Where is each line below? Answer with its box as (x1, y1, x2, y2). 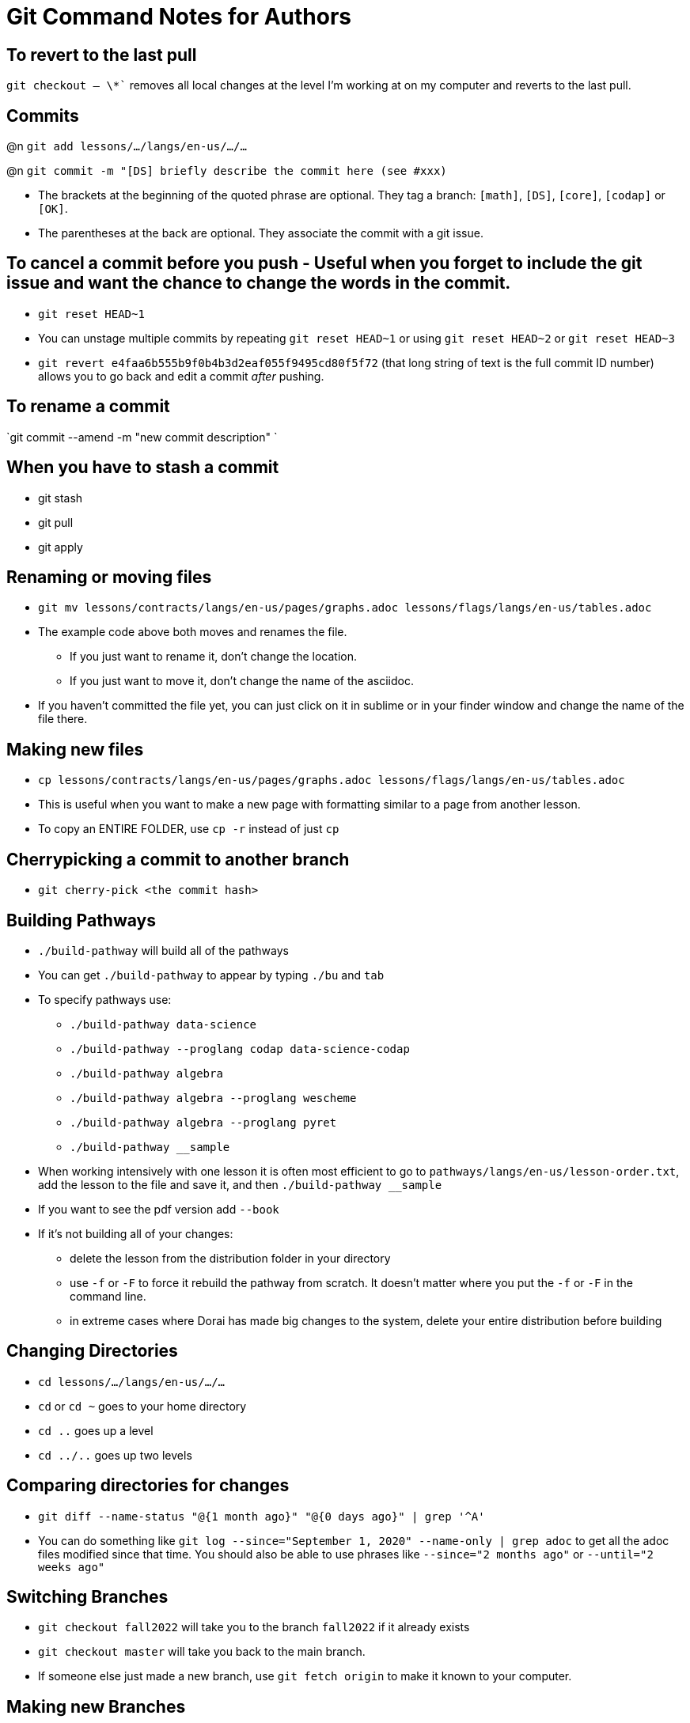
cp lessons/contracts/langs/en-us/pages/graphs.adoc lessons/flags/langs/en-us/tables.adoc (38, 774, 625, 787)
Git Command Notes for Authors (6, 3, 352, 30)
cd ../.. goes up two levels (38, 1448, 192, 1462)
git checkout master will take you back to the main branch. (38, 1645, 366, 1659)
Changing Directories (6, 1341, 178, 1361)
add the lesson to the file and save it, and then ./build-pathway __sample (38, 1177, 442, 1191)
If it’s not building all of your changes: (38, 1226, 233, 1240)
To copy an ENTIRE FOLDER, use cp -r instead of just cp (38, 822, 339, 836)
